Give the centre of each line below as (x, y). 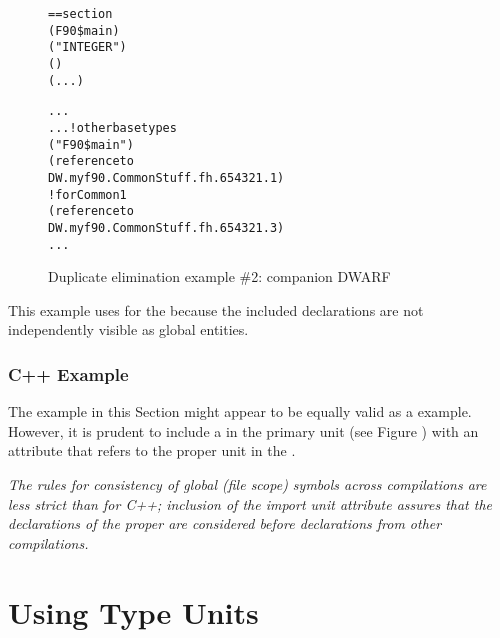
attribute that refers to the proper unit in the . (152, 450)
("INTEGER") (87, 47)
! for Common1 (87, 194)
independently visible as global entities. (128, 329)
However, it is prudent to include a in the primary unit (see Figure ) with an (243, 430)
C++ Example (68, 373)
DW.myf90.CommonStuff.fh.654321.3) (166, 227)
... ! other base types (112, 127)
